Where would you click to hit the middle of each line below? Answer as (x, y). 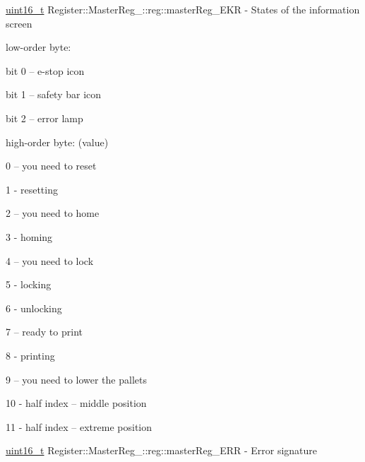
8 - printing (30, 355)
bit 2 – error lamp (44, 118)
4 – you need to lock (50, 260)
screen (19, 23)
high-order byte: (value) (57, 142)
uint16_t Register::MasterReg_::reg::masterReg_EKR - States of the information (183, 9)
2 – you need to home (53, 213)
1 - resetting (32, 189)
